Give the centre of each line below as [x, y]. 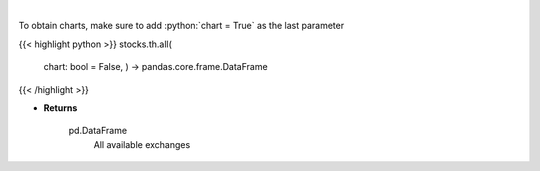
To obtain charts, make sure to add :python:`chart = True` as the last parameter [181, 26]
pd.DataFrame [98, 131]
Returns [60, 107]
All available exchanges [142, 144]
